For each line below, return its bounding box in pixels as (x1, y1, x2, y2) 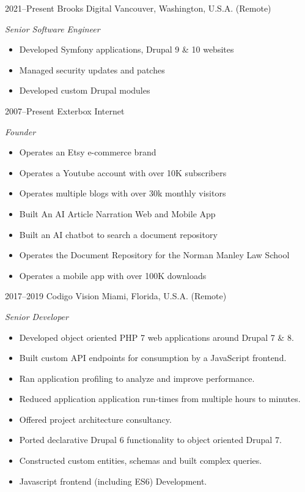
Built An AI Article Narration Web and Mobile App (19, 207, 216, 220)
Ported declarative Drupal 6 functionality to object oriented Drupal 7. (19, 433, 282, 446)
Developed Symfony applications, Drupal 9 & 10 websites (19, 43, 234, 56)
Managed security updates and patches (19, 63, 165, 76)
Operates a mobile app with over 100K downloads (19, 269, 207, 281)
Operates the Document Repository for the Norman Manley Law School (19, 248, 290, 261)
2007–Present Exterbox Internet (5, 104, 125, 117)
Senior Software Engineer (5, 22, 100, 35)
